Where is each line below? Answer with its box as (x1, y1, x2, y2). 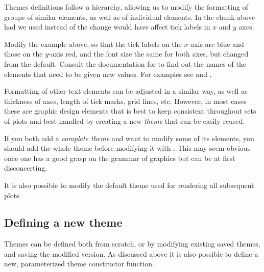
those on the (4, 48, 43, 59)
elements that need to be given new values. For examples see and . (4, 68, 212, 79)
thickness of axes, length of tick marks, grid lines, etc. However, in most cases (4, 95, 247, 106)
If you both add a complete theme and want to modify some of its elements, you (4, 132, 254, 143)
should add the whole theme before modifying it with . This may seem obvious (4, 143, 251, 153)
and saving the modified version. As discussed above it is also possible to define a (4, 248, 258, 259)
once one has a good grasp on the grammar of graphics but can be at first (4, 152, 235, 163)
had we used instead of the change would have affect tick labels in (4, 21, 210, 32)
